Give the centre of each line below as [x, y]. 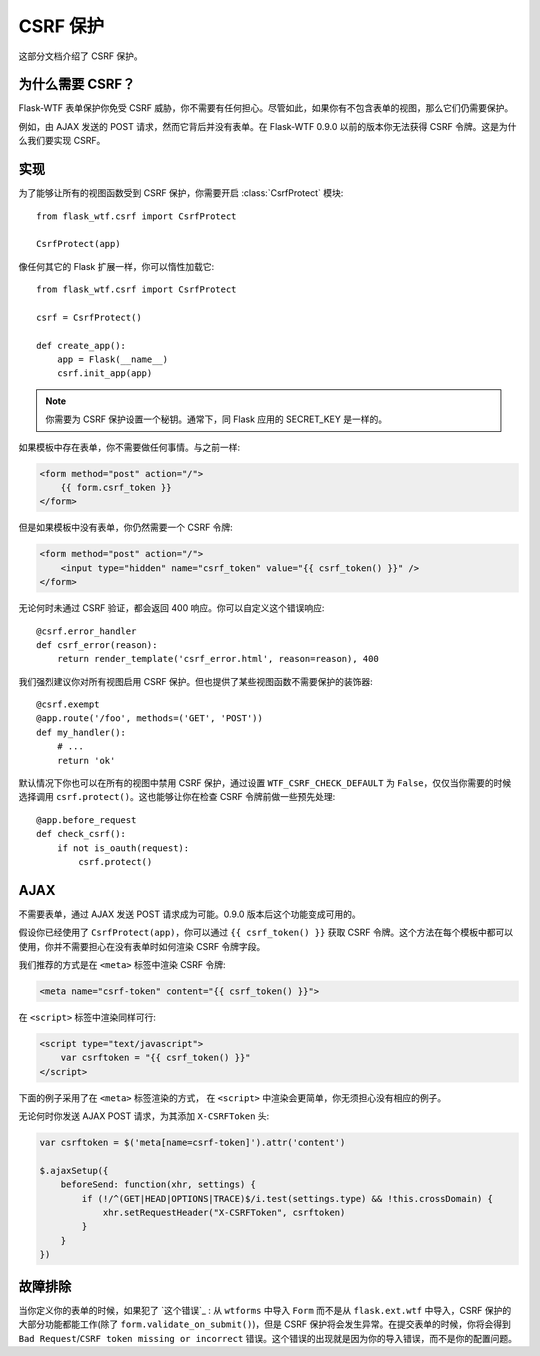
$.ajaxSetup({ [74, 1170]
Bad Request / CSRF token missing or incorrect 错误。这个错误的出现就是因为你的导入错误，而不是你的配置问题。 [267, 1338]
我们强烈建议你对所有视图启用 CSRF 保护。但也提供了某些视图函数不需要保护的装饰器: [196, 681]
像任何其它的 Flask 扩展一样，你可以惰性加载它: [116, 266]
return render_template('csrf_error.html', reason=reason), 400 [217, 659]
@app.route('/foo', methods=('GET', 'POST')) [150, 718]
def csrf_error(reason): [97, 644]
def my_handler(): [81, 732]
